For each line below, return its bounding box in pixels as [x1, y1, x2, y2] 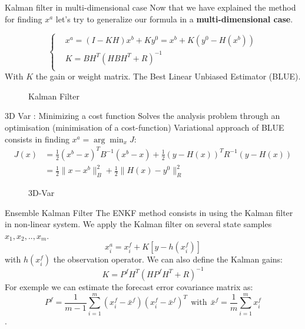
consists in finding [5, 132, 69, 145]
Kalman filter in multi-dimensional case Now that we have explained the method [5, 1, 296, 13]
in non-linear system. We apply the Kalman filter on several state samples [5, 218, 272, 230]
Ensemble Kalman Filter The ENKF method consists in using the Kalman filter [5, 206, 293, 218]
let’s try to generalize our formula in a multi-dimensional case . [55, 12, 293, 25]
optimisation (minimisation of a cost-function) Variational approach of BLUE [5, 121, 284, 134]
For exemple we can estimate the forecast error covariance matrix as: [5, 280, 253, 293]
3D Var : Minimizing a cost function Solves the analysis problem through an [5, 109, 280, 122]
